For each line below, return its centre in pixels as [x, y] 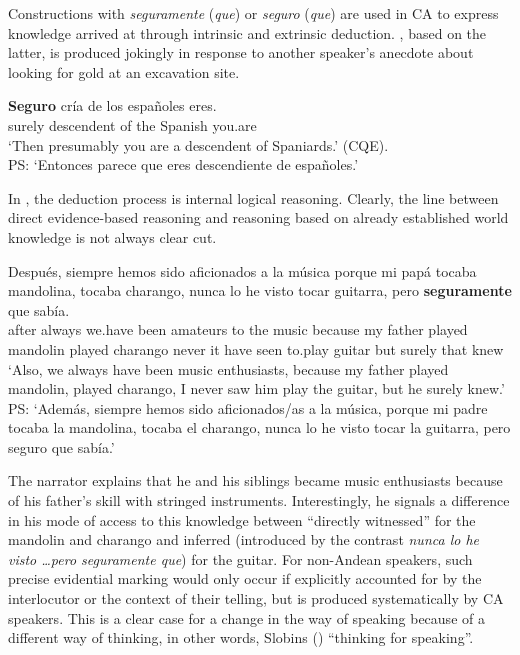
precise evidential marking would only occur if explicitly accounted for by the [245, 578]
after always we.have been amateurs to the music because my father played [238, 329]
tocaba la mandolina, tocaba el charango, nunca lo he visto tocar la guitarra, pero [259, 427]
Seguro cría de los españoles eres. [112, 105]
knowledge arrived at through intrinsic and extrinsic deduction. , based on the [247, 32]
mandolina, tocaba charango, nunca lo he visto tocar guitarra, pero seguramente [260, 290]
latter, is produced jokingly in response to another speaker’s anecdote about [241, 52]
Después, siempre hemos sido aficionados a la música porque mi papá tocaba [242, 270]
